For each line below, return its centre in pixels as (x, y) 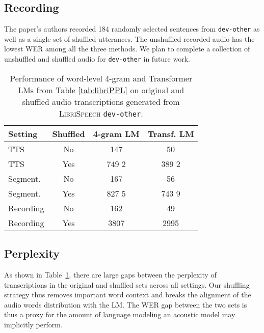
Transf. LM (171, 133)
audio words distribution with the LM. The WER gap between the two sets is (126, 304)
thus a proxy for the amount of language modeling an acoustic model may (120, 314)
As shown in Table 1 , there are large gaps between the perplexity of (110, 274)
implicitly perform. (33, 324)
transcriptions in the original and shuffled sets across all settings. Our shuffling (127, 284)
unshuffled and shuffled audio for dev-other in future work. (97, 59)
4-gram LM (116, 133)
